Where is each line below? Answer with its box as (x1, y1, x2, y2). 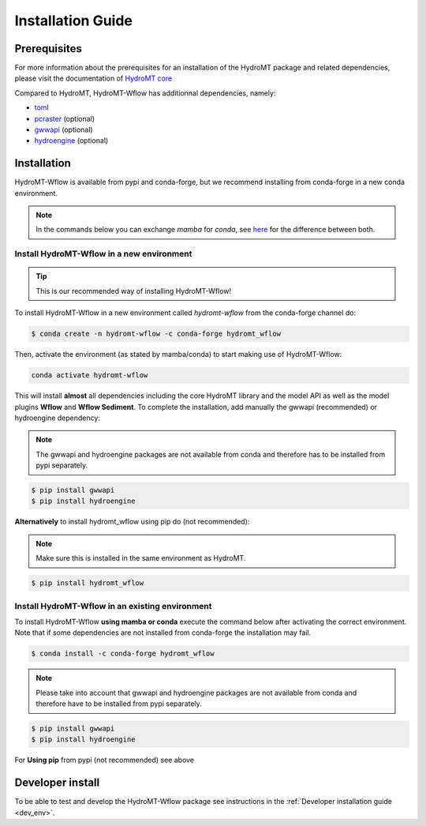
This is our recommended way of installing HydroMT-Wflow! (35, 286, 232, 295)
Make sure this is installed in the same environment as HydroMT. (35, 554, 246, 563)
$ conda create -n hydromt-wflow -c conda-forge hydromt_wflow (31, 329, 282, 339)
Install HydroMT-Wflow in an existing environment (14, 600, 212, 611)
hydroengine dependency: (14, 413, 100, 422)
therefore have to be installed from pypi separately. (35, 699, 203, 708)
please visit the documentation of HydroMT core (14, 73, 173, 83)
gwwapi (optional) (34, 125, 94, 134)
